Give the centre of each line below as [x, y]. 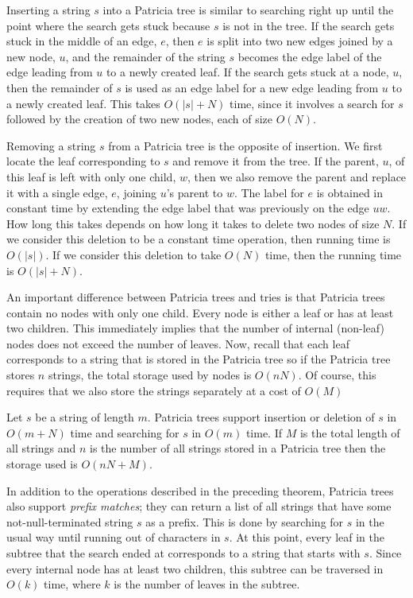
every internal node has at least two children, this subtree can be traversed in [195, 568]
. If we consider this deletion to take [133, 254]
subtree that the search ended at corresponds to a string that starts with [183, 553]
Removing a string [51, 145]
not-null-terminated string [70, 521]
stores [21, 375]
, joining [137, 192]
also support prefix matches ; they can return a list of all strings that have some [199, 506]
